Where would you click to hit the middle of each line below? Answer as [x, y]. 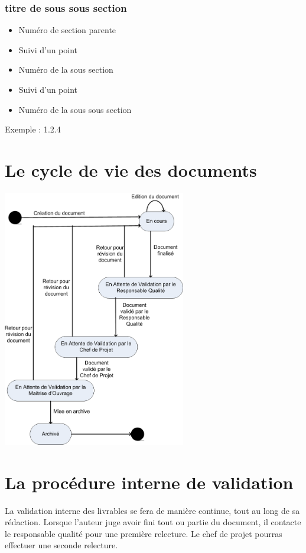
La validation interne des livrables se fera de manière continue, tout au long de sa [152, 510]
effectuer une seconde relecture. [61, 545]
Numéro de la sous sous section [75, 109]
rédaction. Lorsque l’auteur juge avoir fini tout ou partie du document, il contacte [153, 522]
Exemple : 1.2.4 [33, 129]
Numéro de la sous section [66, 69]
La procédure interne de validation [149, 482]
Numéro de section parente [67, 30]
